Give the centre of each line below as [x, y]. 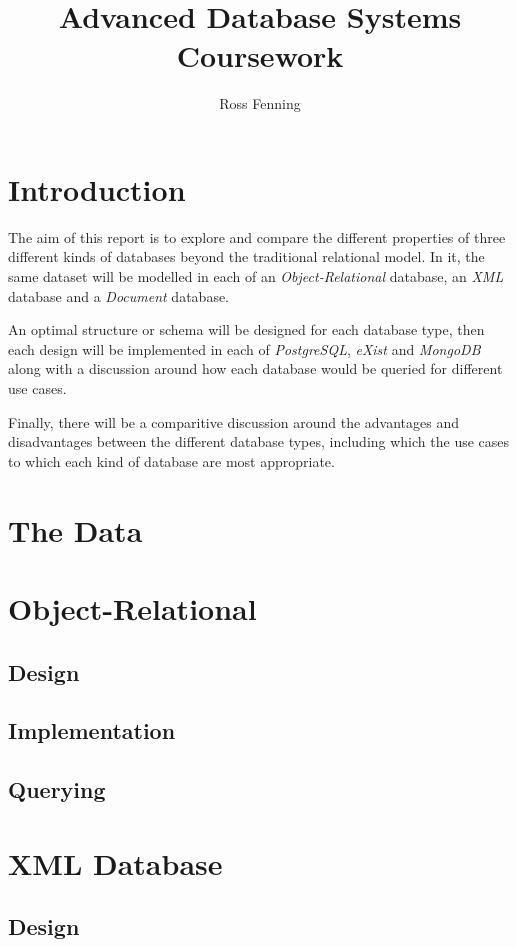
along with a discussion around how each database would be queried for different [255, 368]
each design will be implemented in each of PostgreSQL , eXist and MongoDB [244, 348]
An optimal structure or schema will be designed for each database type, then [246, 329]
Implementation [92, 730]
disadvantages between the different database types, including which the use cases [259, 441]
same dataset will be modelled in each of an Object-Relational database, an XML [256, 276]
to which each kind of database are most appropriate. [171, 460]
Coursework [260, 55]
